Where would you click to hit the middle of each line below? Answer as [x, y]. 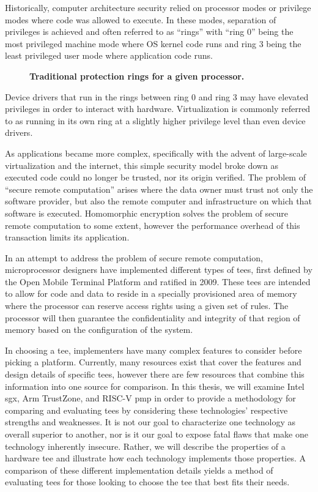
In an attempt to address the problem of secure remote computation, [134, 257]
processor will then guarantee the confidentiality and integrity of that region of [153, 317]
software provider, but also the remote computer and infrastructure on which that [158, 201]
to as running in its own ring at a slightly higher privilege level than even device [155, 120]
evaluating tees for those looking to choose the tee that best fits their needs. [147, 482]
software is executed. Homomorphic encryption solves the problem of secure [146, 213]
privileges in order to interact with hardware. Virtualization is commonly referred [158, 109]
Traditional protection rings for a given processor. [137, 76]
